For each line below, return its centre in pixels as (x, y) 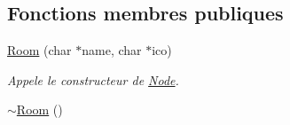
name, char (112, 50)
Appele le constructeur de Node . (93, 79)
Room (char (39, 50)
